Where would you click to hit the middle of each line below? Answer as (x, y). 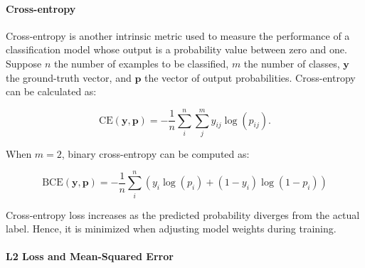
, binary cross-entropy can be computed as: (155, 153)
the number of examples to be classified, (141, 63)
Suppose (24, 63)
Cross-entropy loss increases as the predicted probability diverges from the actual (183, 214)
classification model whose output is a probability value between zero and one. (176, 49)
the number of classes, (292, 63)
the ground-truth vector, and (69, 77)
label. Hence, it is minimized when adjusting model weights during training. (171, 229)
